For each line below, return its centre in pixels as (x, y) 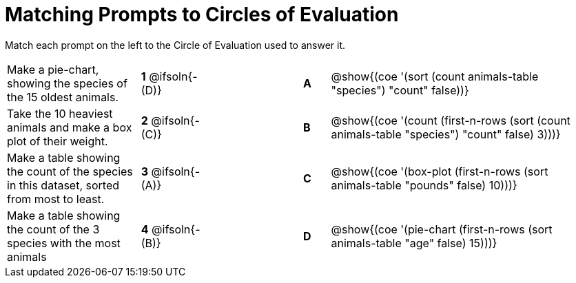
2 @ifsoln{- (170, 120)
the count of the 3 (53, 229)
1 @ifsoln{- (169, 76)
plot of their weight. (58, 141)
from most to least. (56, 199)
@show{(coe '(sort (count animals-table (435, 76)
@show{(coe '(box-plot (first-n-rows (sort (440, 171)
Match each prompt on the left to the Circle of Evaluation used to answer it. (175, 45)
